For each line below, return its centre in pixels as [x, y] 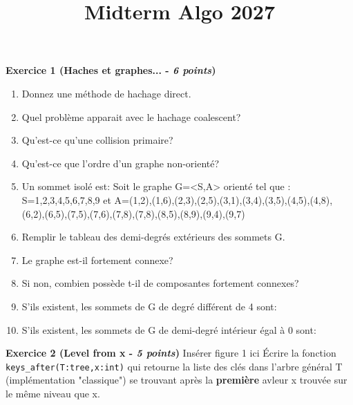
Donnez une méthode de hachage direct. [106, 93]
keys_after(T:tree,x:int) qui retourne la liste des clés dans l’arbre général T [174, 366]
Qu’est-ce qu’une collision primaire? [97, 140]
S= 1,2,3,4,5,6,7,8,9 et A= [76, 199]
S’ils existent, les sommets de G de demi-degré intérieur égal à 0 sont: [169, 329]
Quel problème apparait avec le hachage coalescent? [131, 116]
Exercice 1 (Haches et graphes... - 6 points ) [111, 70]
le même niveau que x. [53, 393]
